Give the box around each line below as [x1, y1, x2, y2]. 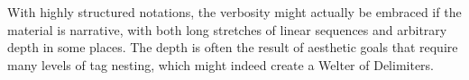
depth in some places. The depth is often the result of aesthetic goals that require [7, 38, 458, 57]
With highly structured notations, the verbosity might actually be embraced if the [7, 3, 462, 21]
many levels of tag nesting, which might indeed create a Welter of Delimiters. [7, 55, 435, 74]
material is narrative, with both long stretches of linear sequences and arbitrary [7, 20, 447, 39]
